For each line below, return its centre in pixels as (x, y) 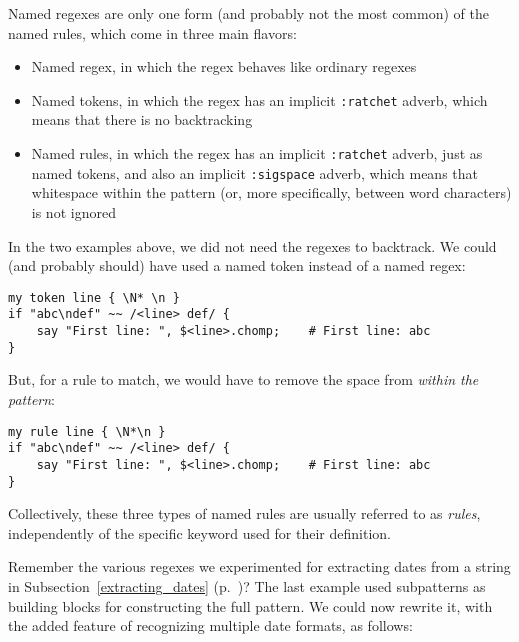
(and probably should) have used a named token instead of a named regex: (237, 265)
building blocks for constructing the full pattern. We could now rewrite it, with (250, 605)
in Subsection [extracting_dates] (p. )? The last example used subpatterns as (247, 585)
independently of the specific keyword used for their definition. (199, 532)
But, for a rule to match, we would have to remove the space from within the (243, 379)
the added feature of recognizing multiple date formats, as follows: (210, 625)
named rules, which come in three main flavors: (152, 32)
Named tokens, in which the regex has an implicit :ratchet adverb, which (259, 99)
